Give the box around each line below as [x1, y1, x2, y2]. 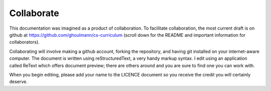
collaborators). [9, 39, 40, 45]
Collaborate [9, 8, 60, 19]
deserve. [9, 78, 28, 85]
